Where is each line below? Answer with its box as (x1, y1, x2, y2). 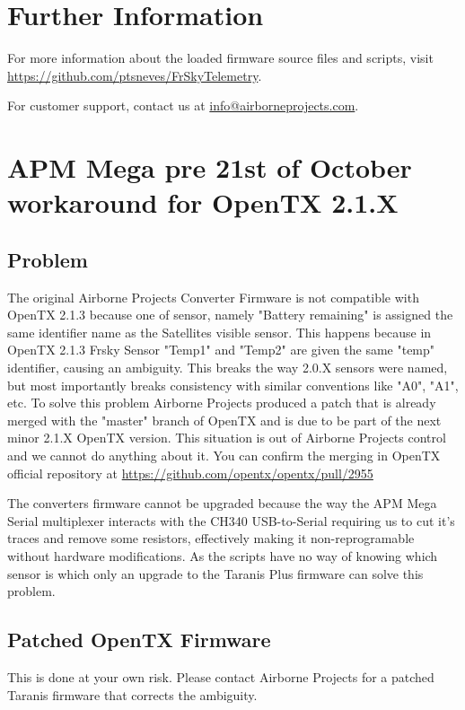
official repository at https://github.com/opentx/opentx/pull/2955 (7, 463, 373, 482)
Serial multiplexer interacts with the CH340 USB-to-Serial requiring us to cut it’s (7, 511, 455, 530)
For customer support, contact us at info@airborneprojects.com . (7, 96, 359, 115)
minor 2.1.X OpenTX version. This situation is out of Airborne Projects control (7, 428, 446, 447)
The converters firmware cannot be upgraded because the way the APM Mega (7, 494, 437, 513)
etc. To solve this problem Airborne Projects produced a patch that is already (7, 393, 436, 412)
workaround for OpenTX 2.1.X (7, 184, 399, 221)
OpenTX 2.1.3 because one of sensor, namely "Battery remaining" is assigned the (7, 305, 453, 324)
